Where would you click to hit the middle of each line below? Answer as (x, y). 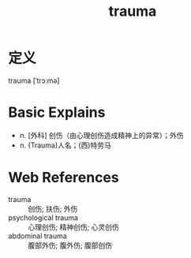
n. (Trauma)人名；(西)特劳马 (66, 145)
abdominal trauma (37, 236)
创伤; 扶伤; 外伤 (53, 208)
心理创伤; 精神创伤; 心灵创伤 (74, 226)
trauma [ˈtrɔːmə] (34, 80)
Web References (64, 178)
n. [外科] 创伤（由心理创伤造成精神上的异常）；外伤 (101, 135)
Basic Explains (57, 112)
